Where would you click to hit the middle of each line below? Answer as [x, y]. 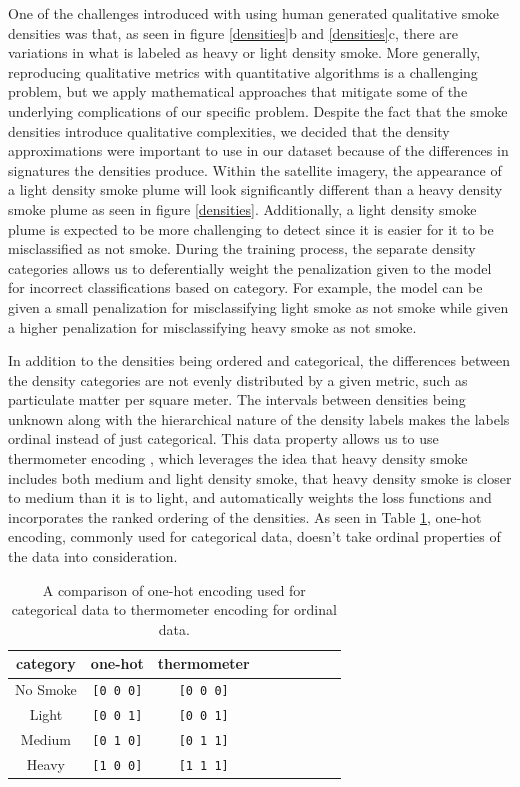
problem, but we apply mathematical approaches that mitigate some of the [238, 91]
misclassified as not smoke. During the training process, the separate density [242, 248]
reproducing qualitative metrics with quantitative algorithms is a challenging [243, 71]
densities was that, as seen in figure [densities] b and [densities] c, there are [233, 32]
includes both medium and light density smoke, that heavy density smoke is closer [260, 477]
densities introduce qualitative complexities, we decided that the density [229, 130]
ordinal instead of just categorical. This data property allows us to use [223, 438]
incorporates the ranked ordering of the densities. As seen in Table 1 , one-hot [245, 516]
